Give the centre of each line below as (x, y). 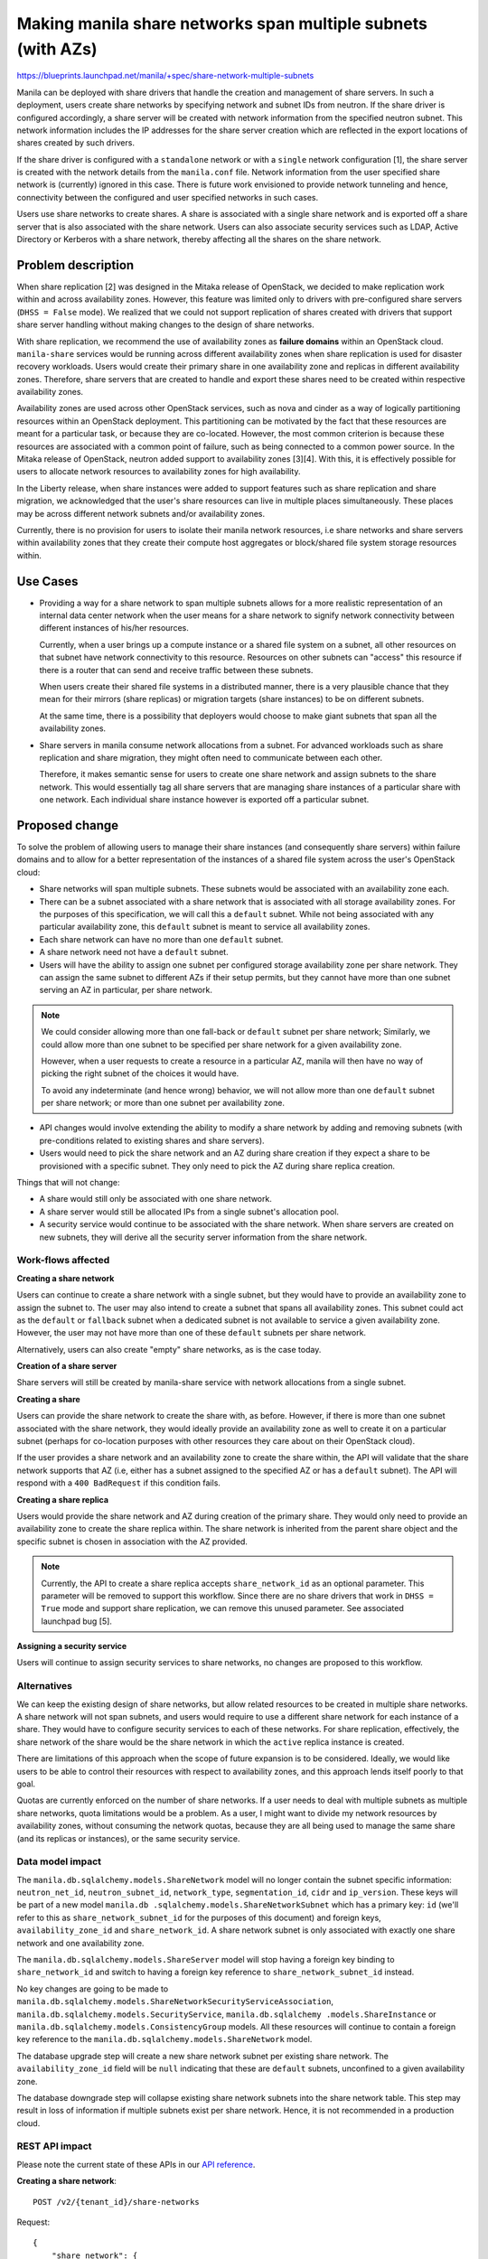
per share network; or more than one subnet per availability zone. (163, 1103)
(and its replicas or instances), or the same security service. (128, 1838)
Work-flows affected (63, 1261)
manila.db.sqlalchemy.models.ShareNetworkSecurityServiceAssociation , (175, 2001)
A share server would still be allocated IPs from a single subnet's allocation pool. (189, 1212)
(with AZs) (57, 49)
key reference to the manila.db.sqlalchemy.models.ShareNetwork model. (164, 2039)
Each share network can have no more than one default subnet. (161, 939)
